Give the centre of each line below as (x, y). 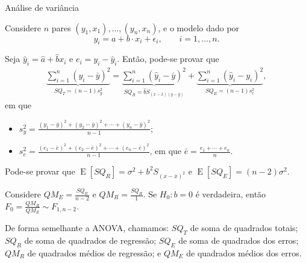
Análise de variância (42, 7)
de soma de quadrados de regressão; (90, 240)
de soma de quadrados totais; (244, 228)
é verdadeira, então (231, 194)
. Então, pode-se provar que (168, 59)
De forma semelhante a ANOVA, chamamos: (87, 228)
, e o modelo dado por (199, 27)
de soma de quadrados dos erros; (239, 240)
